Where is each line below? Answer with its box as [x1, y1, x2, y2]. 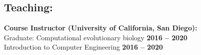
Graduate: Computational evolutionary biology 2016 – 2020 [4, 32, 188, 42]
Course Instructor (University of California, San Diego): [4, 23, 198, 33]
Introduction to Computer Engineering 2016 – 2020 [4, 42, 163, 52]
